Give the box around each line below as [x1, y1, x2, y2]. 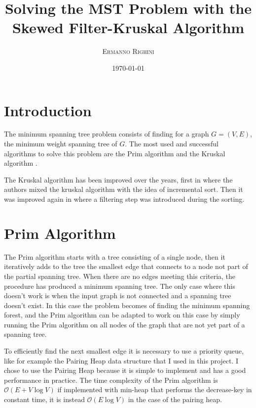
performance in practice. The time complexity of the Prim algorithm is [4, 374, 218, 385]
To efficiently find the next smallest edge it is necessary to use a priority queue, [4, 346, 244, 356]
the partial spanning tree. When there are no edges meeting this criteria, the [4, 271, 236, 281]
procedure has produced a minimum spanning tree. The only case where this [4, 280, 235, 291]
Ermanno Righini [102, 46, 154, 56]
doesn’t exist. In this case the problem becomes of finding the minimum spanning [4, 300, 250, 310]
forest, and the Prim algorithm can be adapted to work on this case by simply [4, 310, 240, 320]
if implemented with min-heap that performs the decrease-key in [57, 384, 252, 395]
